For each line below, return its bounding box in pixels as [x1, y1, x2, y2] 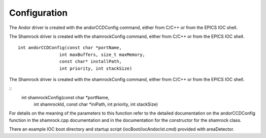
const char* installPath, [59, 59, 122, 64]
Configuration [9, 7, 68, 18]
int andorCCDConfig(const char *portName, [18, 45, 122, 51]
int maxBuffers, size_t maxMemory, [59, 52, 145, 57]
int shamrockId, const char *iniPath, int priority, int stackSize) [33, 101, 158, 108]
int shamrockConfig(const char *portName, [21, 94, 109, 100]
